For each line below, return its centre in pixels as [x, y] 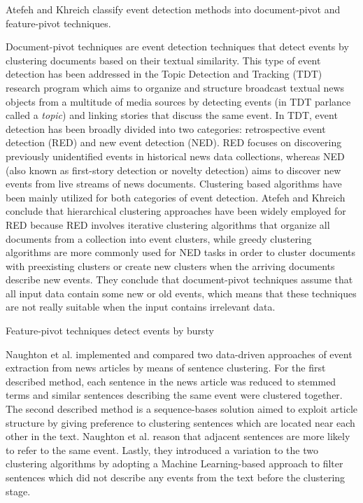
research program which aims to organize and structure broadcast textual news [175, 87]
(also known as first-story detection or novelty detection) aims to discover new [173, 170]
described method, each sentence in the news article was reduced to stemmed [171, 381]
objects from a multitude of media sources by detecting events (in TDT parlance [178, 101]
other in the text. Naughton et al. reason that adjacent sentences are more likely [178, 436]
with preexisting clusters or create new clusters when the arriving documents [170, 265]
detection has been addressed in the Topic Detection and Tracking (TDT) [164, 74]
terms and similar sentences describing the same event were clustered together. [174, 395]
